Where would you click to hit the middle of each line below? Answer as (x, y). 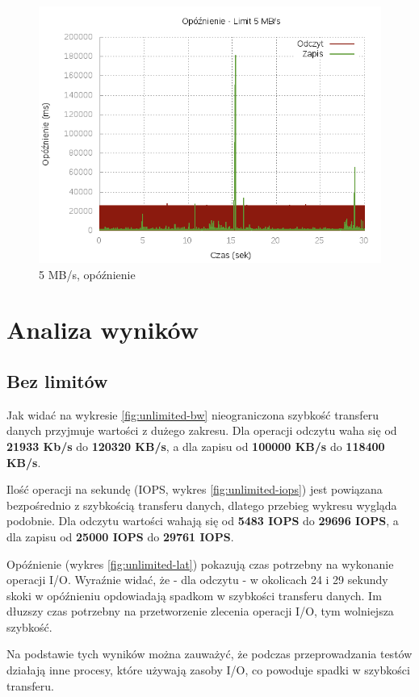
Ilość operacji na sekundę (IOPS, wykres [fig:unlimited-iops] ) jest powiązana (195, 489)
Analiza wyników (103, 330)
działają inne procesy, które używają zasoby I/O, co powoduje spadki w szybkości (208, 670)
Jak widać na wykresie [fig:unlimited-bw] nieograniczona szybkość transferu (193, 414)
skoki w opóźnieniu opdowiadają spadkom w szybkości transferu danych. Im (194, 595)
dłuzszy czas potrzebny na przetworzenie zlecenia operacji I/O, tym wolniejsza (200, 611)
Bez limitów (57, 380)
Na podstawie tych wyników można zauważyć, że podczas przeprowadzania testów (209, 654)
